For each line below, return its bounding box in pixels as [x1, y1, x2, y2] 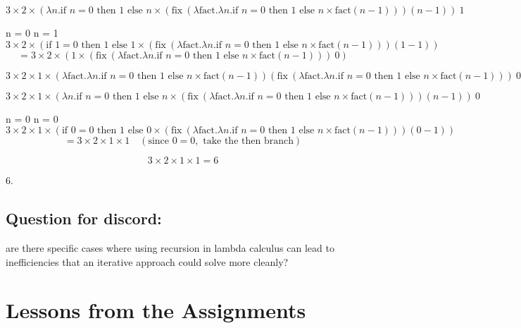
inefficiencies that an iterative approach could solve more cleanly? [6, 254, 289, 269]
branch [263, 136, 294, 147]
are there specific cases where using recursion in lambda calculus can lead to [6, 240, 334, 255]
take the [203, 136, 239, 147]
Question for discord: [6, 207, 162, 229]
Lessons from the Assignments [6, 296, 306, 324]
